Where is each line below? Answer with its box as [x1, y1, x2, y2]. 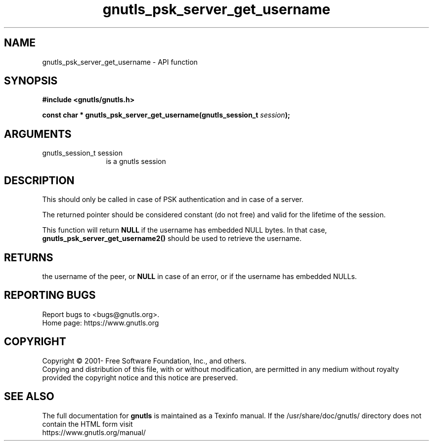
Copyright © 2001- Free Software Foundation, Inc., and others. [42, 356, 247, 365]
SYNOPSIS [4, 75, 58, 87]
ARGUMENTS [4, 127, 72, 140]
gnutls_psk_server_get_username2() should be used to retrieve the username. [42, 234, 302, 243]
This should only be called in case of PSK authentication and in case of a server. [42, 195, 303, 204]
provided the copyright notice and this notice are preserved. [42, 373, 238, 382]
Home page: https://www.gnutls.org [42, 318, 159, 327]
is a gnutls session [106, 157, 166, 166]
